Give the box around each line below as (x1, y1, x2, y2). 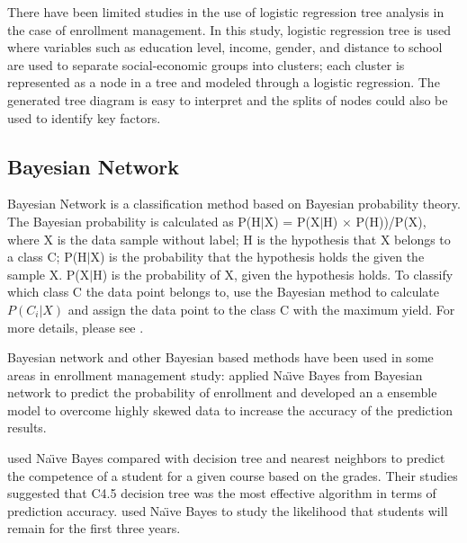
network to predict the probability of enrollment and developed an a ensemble (7, 383, 437, 402)
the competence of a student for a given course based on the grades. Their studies (7, 466, 458, 485)
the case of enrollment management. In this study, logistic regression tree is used (7, 20, 452, 39)
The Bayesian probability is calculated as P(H (7, 211, 261, 230)
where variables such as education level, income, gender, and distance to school (7, 38, 443, 57)
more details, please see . (7, 317, 144, 336)
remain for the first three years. (7, 519, 181, 538)
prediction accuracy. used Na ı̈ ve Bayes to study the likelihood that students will (7, 501, 448, 520)
